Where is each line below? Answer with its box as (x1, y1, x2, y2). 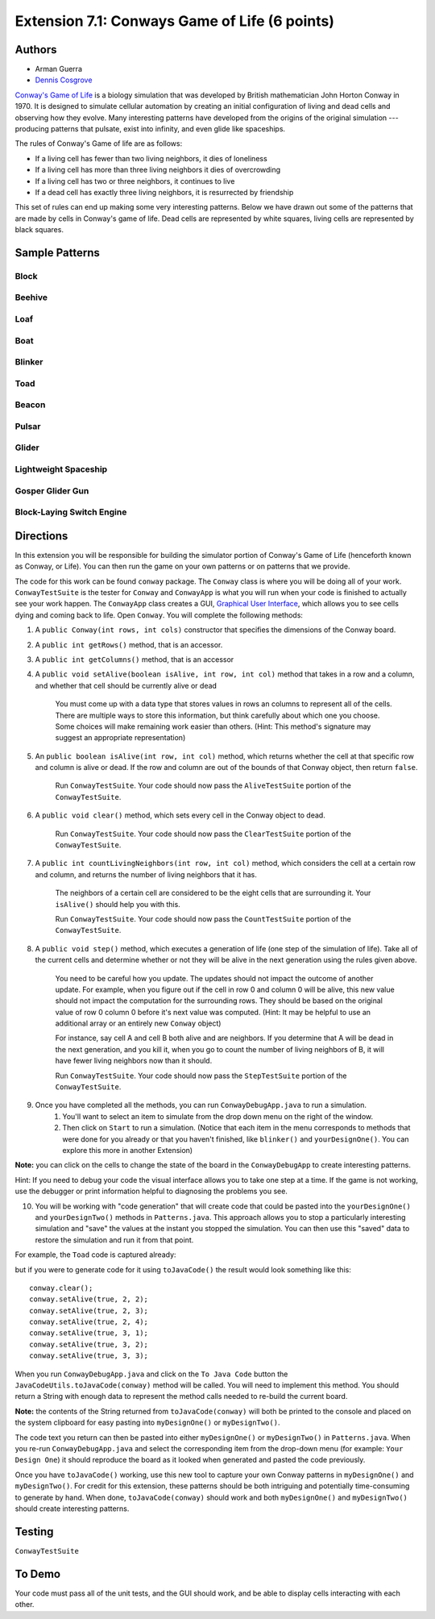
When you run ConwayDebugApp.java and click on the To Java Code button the (14, 1369, 288, 1379)
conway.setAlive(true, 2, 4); (29, 1317, 149, 1326)
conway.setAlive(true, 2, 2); (29, 1295, 149, 1304)
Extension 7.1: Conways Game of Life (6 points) (14, 12, 334, 30)
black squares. (14, 225, 64, 235)
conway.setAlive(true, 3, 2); (29, 1339, 149, 1349)
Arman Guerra (35, 65, 82, 74)
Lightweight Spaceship (14, 464, 108, 475)
